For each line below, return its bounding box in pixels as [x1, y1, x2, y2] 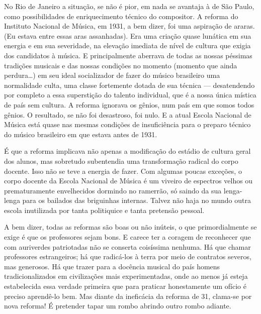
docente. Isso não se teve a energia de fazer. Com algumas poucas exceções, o [4, 165, 242, 176]
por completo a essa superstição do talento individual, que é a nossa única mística [4, 89, 256, 100]
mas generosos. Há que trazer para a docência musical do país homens [4, 261, 220, 271]
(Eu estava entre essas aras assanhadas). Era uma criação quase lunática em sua [4, 30, 251, 41]
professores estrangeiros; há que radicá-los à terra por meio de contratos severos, [4, 251, 251, 262]
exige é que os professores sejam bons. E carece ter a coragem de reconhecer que [4, 232, 251, 242]
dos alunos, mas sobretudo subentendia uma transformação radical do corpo [4, 155, 238, 166]
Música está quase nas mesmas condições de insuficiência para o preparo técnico [4, 119, 251, 130]
